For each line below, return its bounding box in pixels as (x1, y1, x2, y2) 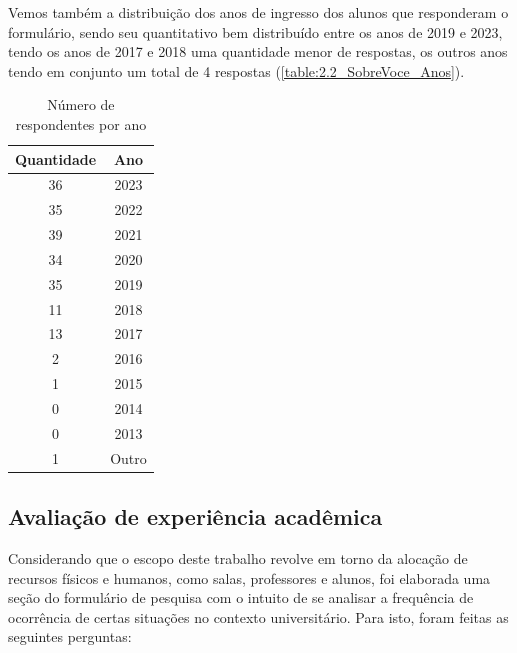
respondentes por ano (15, 113, 147, 134)
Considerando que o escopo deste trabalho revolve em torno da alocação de (8, 547, 468, 568)
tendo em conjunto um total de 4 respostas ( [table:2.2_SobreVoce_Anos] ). (8, 60, 465, 81)
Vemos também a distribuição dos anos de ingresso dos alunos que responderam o (8, 2, 509, 22)
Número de (47, 94, 115, 115)
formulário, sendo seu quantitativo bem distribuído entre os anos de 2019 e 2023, (8, 21, 503, 42)
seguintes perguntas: (8, 626, 132, 647)
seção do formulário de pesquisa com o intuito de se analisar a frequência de (8, 587, 474, 608)
